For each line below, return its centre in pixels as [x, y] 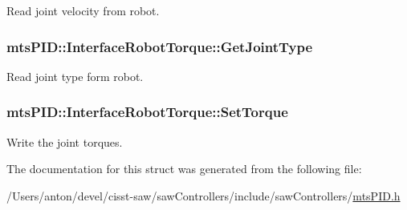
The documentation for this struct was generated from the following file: [184, 169]
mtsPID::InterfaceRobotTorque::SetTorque [147, 112]
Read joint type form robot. [75, 76]
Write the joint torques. [65, 141]
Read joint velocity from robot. [83, 10]
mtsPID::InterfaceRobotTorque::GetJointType [160, 46]
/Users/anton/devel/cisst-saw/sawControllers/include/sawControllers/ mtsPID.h [203, 195]
